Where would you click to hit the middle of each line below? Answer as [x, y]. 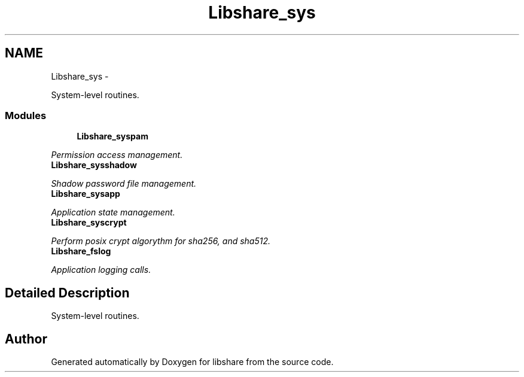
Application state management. [113, 212]
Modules [26, 115]
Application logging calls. [101, 270]
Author [26, 339]
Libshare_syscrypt [89, 223]
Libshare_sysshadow [94, 165]
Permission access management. [117, 155]
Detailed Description [67, 293]
